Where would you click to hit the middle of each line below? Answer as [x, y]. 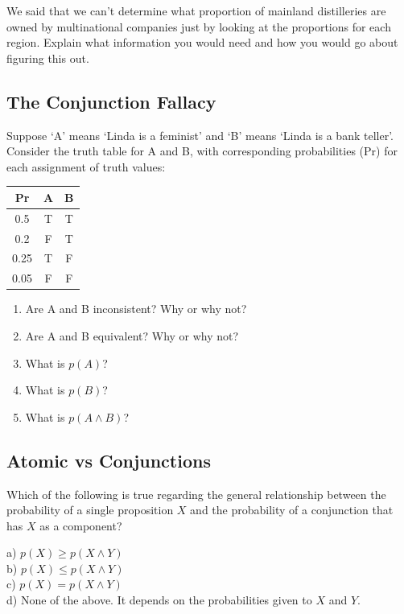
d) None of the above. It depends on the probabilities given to [159, 600]
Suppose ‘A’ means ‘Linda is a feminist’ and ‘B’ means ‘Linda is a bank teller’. [200, 135]
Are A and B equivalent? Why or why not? [132, 335]
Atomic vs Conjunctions [109, 460]
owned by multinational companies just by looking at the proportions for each [199, 26]
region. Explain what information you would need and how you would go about [202, 42]
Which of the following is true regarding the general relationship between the [196, 494]
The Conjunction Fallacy [111, 101]
